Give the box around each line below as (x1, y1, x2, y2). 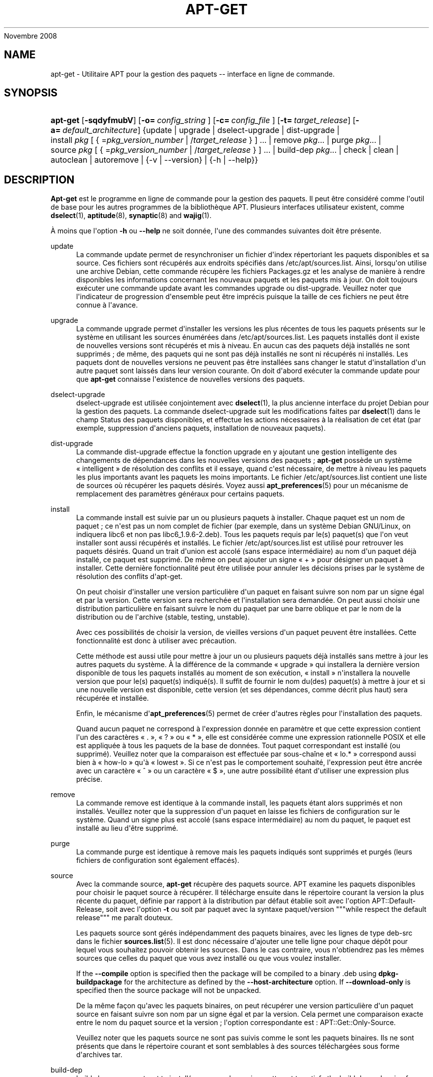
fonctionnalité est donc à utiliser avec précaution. (76, 636, 237, 645)
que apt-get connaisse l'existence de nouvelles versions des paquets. (76, 375, 305, 384)
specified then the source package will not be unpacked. (76, 986, 261, 995)
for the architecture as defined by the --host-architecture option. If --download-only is (124, 978, 411, 987)
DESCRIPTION (4, 173, 75, 186)
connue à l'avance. (76, 301, 138, 310)
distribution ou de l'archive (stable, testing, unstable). (76, 613, 250, 622)
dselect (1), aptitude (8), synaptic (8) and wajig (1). (50, 211, 212, 220)
